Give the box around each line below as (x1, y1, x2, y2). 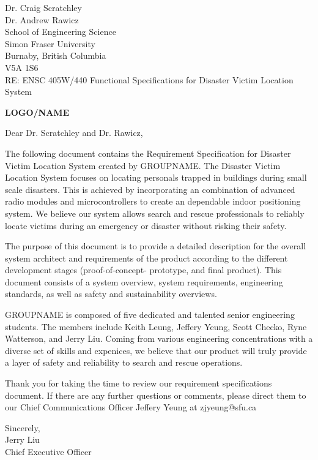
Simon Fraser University (5, 37, 95, 50)
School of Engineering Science (5, 25, 116, 38)
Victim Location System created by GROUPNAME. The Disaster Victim (5, 159, 281, 172)
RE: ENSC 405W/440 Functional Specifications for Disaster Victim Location (5, 73, 294, 86)
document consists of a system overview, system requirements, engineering (5, 275, 283, 288)
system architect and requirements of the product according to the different (5, 251, 288, 264)
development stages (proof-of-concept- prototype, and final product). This (5, 263, 282, 276)
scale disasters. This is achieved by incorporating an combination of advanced (5, 183, 295, 195)
